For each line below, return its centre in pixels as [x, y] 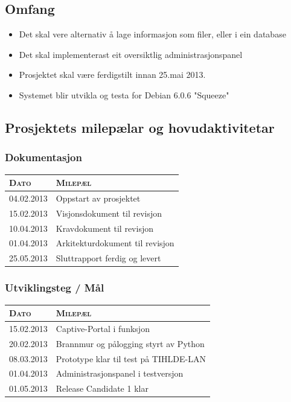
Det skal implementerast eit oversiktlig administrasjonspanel [131, 54]
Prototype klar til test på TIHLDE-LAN [131, 358]
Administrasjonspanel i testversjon [120, 373]
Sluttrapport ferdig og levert [108, 258]
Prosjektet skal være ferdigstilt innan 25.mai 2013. [112, 75]
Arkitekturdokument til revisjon [115, 243]
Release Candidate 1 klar [102, 388]
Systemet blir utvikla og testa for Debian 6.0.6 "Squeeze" [124, 94]
